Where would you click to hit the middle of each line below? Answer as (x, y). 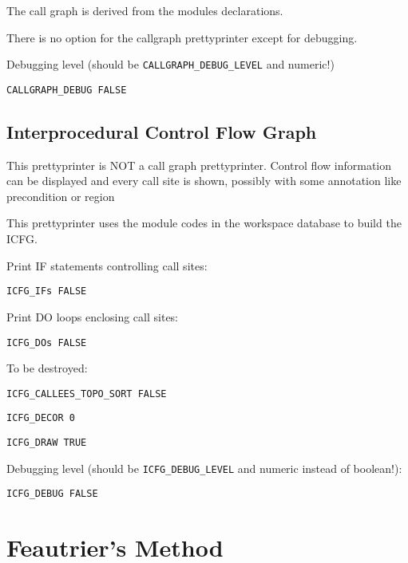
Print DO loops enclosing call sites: (93, 316)
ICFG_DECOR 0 (41, 418)
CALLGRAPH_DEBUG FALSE (67, 90)
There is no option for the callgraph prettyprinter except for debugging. (182, 37)
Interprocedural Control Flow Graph (162, 131)
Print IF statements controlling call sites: (107, 265)
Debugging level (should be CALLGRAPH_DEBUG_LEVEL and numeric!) (170, 64)
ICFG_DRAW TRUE (47, 443)
